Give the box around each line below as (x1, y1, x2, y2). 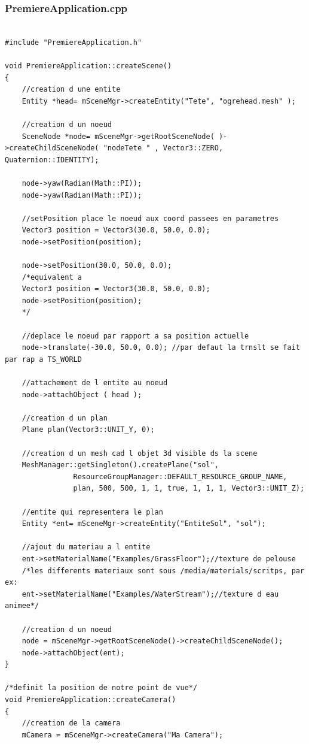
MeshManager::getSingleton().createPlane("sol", (22, 461, 219, 470)
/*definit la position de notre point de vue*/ (5, 683, 198, 692)
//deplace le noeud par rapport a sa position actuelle (22, 331, 249, 340)
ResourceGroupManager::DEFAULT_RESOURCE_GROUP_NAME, (73, 472, 287, 481)
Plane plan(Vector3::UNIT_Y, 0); (22, 425, 155, 434)
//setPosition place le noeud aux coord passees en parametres (22, 214, 279, 223)
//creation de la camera (22, 719, 121, 728)
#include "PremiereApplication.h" (5, 38, 142, 47)
